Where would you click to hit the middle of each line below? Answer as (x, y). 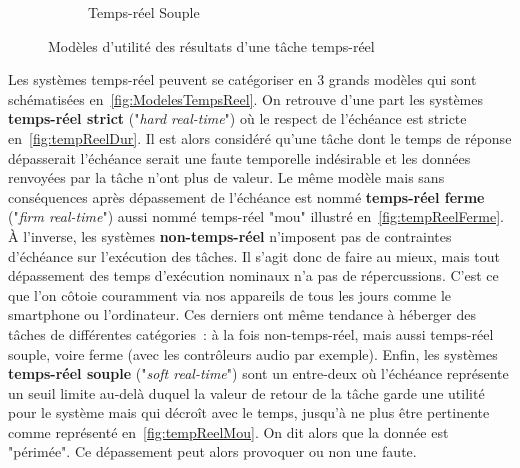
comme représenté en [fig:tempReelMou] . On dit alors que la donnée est (228, 431)
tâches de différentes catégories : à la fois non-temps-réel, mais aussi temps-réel (251, 333)
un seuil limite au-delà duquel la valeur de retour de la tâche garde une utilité (246, 392)
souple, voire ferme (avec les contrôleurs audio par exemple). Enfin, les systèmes (253, 353)
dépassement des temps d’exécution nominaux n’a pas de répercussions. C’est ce (253, 275)
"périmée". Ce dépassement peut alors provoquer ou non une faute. (212, 451)
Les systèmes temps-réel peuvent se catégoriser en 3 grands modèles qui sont (242, 79)
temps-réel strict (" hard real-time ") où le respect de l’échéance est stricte (237, 118)
